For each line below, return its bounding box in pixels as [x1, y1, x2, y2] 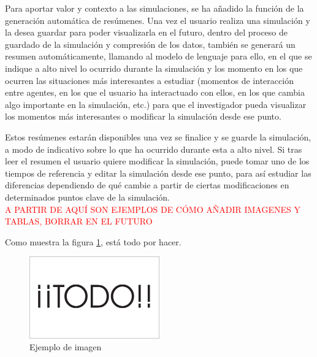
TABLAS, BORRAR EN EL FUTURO [5, 215, 153, 228]
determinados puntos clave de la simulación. [5, 190, 170, 203]
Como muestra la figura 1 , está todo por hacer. [5, 235, 181, 248]
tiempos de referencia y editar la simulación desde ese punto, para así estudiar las [5, 166, 311, 179]
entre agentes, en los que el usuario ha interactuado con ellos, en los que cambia [5, 86, 305, 99]
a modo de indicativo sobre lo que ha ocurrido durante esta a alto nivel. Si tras [5, 142, 302, 155]
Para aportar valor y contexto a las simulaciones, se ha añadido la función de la [5, 2, 304, 14]
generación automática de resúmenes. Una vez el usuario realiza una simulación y [5, 13, 310, 26]
